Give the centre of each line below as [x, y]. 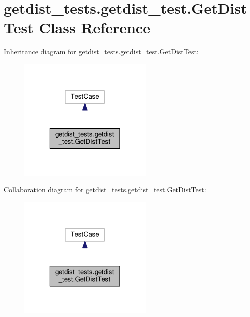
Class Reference [95, 28]
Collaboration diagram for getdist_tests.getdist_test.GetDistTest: [105, 189]
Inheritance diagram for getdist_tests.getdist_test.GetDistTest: [101, 52]
